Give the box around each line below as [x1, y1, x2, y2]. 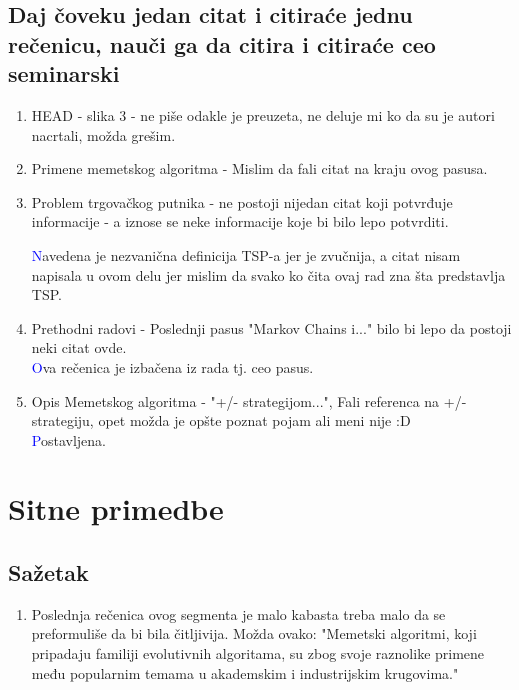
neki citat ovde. [31, 337, 127, 358]
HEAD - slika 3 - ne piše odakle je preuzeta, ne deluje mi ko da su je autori [31, 104, 495, 125]
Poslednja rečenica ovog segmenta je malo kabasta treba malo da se [31, 603, 446, 624]
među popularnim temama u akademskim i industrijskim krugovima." [31, 662, 459, 683]
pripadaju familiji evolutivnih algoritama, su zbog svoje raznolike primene [31, 643, 485, 664]
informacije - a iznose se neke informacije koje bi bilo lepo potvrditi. [31, 211, 449, 232]
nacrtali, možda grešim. [31, 124, 176, 145]
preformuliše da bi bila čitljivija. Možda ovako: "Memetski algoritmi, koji [31, 623, 477, 644]
